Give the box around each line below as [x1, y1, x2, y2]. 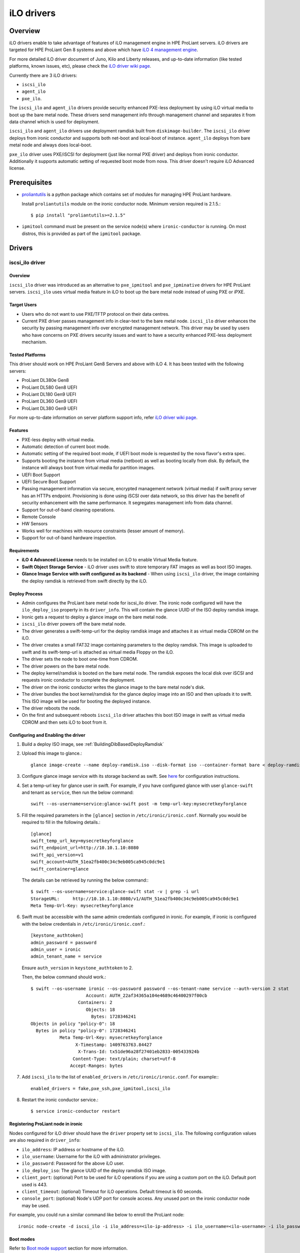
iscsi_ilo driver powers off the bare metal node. [21, 621, 126, 627]
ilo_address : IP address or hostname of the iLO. [21, 1146, 125, 1152]
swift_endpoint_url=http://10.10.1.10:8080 [30, 845, 139, 851]
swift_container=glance [30, 866, 89, 872]
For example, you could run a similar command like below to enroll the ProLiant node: [9, 1212, 184, 1218]
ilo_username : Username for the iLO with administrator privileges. [21, 1153, 161, 1160]
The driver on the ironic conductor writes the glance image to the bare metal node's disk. [21, 684, 205, 690]
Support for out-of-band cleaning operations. [21, 507, 115, 513]
